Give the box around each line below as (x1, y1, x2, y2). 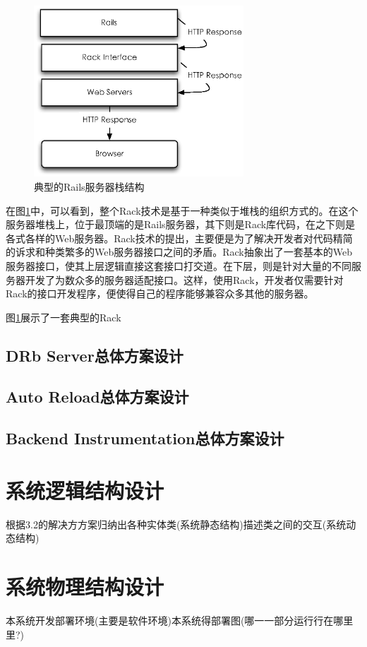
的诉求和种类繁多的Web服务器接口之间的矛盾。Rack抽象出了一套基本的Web (6, 244, 352, 259)
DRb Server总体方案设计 (6, 344, 183, 366)
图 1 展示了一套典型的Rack (6, 309, 121, 324)
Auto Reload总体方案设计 (6, 386, 189, 408)
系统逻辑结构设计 (6, 475, 164, 504)
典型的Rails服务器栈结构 (34, 179, 145, 194)
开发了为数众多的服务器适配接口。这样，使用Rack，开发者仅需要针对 (25, 272, 344, 287)
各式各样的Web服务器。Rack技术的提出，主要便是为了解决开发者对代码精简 (6, 230, 353, 245)
